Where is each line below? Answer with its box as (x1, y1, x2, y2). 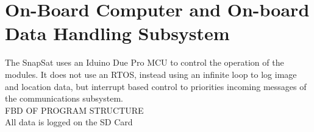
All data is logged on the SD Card (5, 116, 133, 128)
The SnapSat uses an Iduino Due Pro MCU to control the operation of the (5, 56, 284, 69)
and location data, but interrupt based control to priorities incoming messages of (5, 80, 307, 92)
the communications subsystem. (5, 92, 123, 105)
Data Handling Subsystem (5, 21, 230, 46)
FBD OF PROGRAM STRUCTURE (5, 103, 144, 116)
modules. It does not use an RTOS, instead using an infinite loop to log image (5, 68, 297, 80)
